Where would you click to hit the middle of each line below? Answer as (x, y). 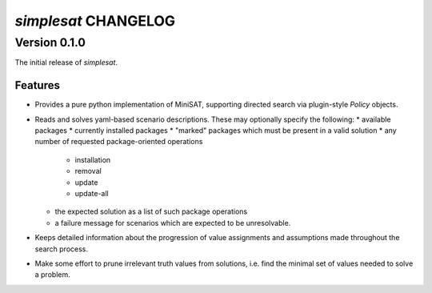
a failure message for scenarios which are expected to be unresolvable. (173, 223)
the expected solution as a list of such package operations (151, 211)
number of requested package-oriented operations (119, 142)
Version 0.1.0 (50, 42)
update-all (92, 194)
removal (88, 171)
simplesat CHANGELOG (95, 21)
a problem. (53, 275)
